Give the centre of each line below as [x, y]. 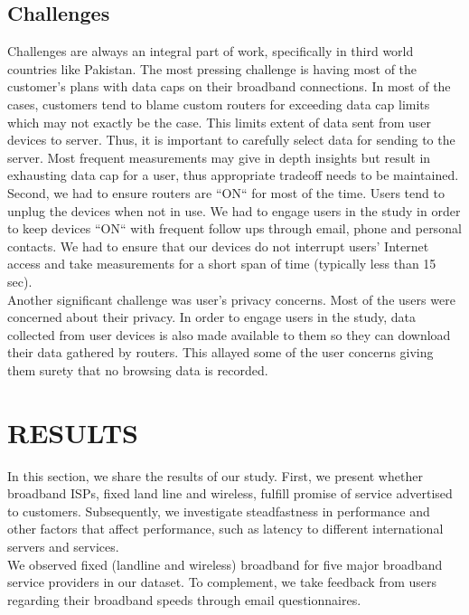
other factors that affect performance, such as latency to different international [225, 529]
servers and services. [63, 546]
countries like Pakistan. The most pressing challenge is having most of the [212, 68]
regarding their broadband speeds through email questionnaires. [184, 599]
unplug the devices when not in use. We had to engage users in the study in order [234, 210]
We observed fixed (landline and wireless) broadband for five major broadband [225, 564]
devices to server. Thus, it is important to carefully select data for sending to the [231, 140]
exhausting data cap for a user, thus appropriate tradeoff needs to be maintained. [233, 175]
